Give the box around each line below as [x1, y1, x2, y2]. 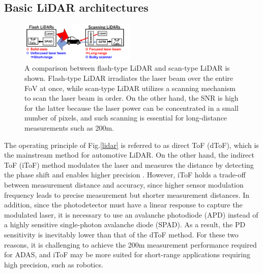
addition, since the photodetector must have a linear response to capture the [4, 199, 243, 210]
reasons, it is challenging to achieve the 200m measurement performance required [4, 239, 257, 250]
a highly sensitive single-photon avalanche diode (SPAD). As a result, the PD [4, 219, 246, 230]
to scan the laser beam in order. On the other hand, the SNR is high [24, 93, 239, 103]
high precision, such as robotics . [4, 259, 103, 269]
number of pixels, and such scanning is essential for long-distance [24, 112, 227, 123]
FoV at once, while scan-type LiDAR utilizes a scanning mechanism [24, 82, 236, 93]
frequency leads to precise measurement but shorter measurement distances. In [4, 189, 250, 200]
